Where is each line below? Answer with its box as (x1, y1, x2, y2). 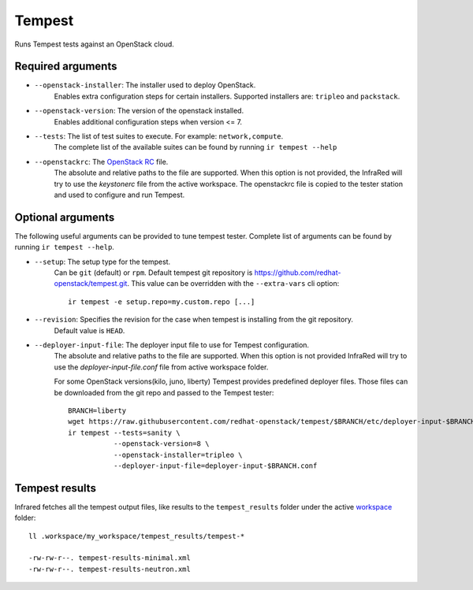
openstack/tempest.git (54, 279, 128, 288)
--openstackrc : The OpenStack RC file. (34, 157, 169, 166)
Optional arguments (14, 210, 115, 224)
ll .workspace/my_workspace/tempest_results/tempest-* (28, 532, 245, 540)
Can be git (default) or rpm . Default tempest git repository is (54, 268, 253, 277)
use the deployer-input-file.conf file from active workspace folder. (54, 362, 269, 372)
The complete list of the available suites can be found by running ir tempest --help (54, 143, 337, 152)
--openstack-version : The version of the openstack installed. (34, 106, 244, 116)
